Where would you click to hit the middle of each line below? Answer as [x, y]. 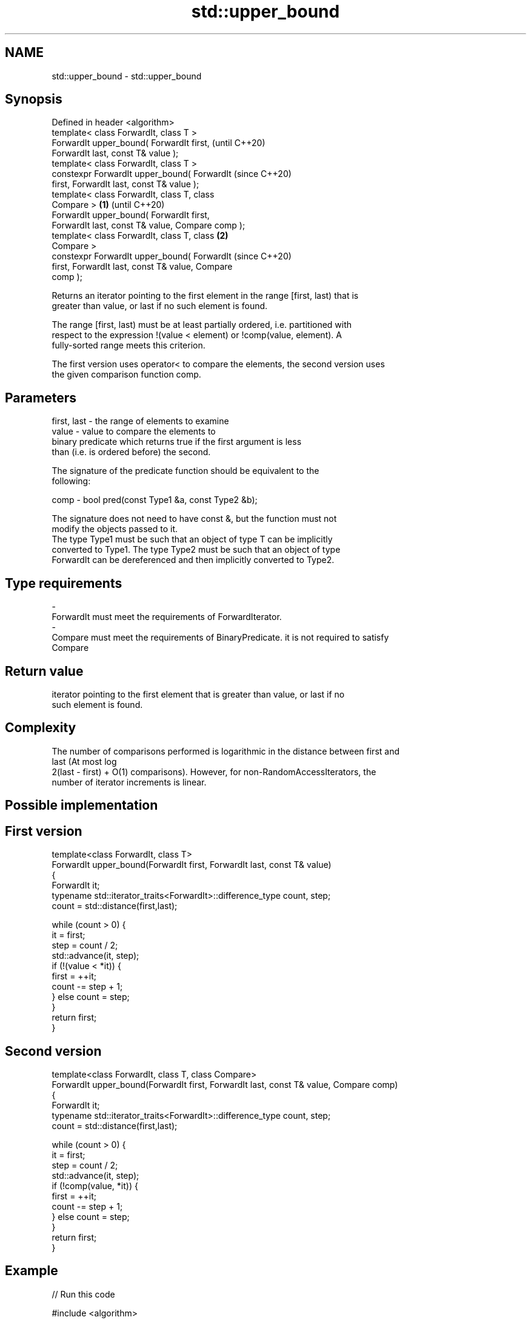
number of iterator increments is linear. [129, 782]
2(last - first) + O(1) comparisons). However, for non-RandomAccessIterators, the [214, 772]
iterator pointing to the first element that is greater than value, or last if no [198, 694]
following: [71, 481]
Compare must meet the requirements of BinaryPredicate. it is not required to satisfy [220, 638]
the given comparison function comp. [126, 375]
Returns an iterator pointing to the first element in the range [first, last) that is [205, 296]
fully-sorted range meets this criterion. [129, 345]
